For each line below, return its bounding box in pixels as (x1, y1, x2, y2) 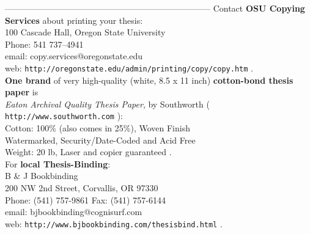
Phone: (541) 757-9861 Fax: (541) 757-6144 (5, 193, 166, 206)
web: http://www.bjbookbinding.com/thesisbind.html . (5, 217, 223, 230)
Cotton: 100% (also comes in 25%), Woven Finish (5, 122, 190, 134)
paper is (5, 86, 39, 98)
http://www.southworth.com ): (5, 109, 123, 122)
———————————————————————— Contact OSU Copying (5, 2, 305, 14)
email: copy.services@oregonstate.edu (5, 49, 143, 62)
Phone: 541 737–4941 (5, 37, 84, 50)
